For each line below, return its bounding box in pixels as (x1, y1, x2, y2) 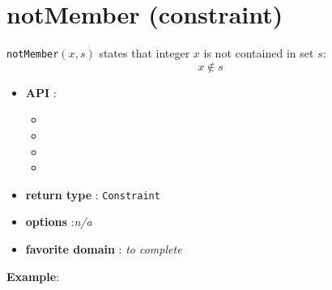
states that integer (99, 45, 190, 62)
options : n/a (25, 213, 92, 230)
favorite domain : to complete (25, 241, 182, 257)
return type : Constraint (25, 186, 160, 203)
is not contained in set (203, 45, 314, 62)
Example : (6, 267, 60, 284)
